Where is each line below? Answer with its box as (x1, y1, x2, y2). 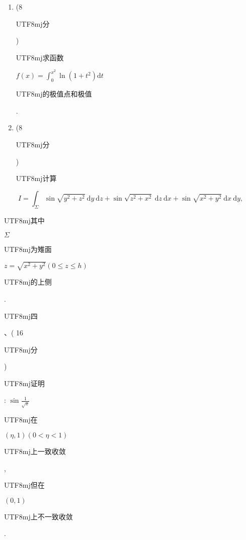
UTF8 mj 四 (4, 310, 38, 321)
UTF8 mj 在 (4, 414, 38, 425)
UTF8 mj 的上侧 (4, 277, 52, 287)
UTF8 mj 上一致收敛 (4, 446, 66, 457)
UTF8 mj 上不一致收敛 (4, 511, 73, 521)
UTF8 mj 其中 (4, 215, 45, 225)
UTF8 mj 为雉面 (4, 244, 52, 254)
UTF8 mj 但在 (4, 480, 45, 490)
